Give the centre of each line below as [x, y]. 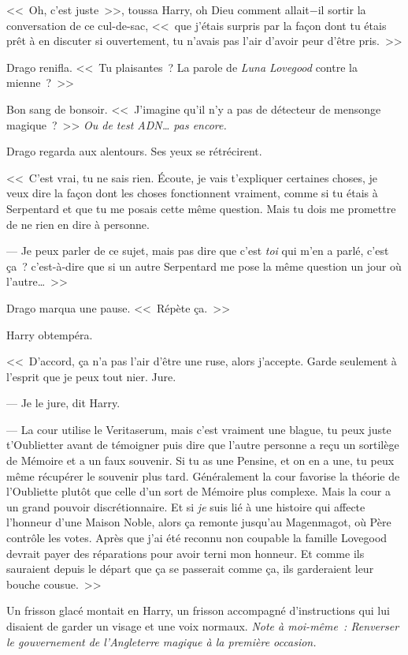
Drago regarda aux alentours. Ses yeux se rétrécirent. [134, 151]
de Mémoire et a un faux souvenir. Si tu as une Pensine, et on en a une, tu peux [200, 460]
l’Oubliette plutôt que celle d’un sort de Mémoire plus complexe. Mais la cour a [199, 491]
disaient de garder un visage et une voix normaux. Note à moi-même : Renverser [203, 626]
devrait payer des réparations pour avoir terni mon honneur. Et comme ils [185, 553]
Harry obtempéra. [50, 334]
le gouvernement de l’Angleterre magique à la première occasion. [161, 641]
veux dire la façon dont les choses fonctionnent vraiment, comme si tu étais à [192, 193]
